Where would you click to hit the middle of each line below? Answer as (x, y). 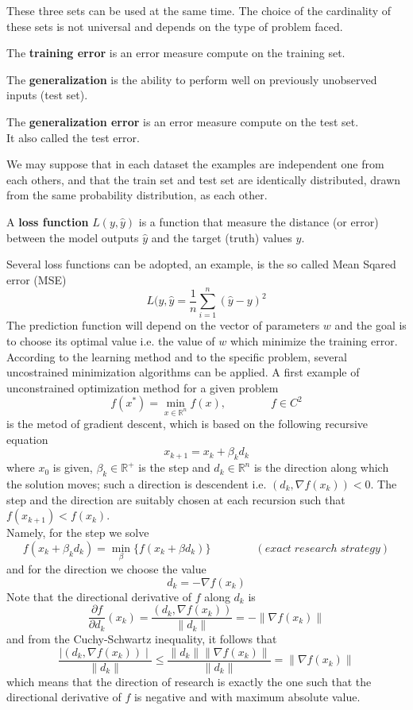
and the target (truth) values (222, 237)
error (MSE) (37, 279)
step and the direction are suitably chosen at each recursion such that (176, 499)
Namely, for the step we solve (78, 532)
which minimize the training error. (314, 341)
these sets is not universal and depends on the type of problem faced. (175, 26)
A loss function (48, 221)
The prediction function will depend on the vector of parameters (163, 325)
